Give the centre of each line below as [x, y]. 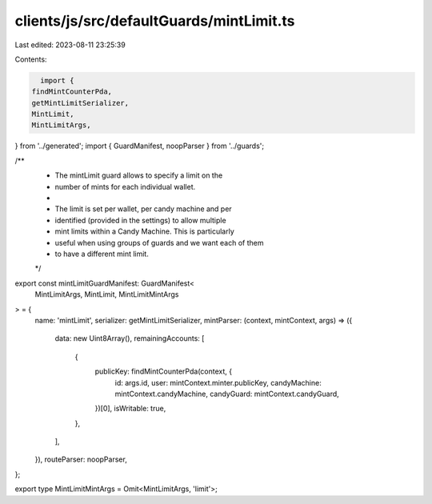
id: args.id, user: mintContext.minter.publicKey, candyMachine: [218, 382]
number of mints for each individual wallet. [125, 186]
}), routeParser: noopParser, [81, 459]
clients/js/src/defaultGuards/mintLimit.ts [155, 21]
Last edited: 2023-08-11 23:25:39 [70, 45]
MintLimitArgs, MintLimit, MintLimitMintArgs [107, 294]
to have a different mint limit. [102, 254]
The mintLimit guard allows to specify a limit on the [139, 175]
